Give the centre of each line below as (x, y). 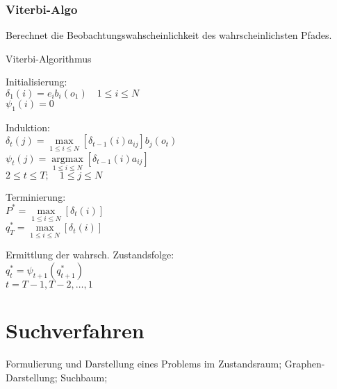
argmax (67, 159)
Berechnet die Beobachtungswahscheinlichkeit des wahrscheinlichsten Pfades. (169, 35)
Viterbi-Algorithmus (49, 58)
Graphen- (305, 364)
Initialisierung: (36, 82)
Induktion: (28, 127)
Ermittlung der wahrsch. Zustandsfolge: (90, 255)
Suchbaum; (84, 377)
